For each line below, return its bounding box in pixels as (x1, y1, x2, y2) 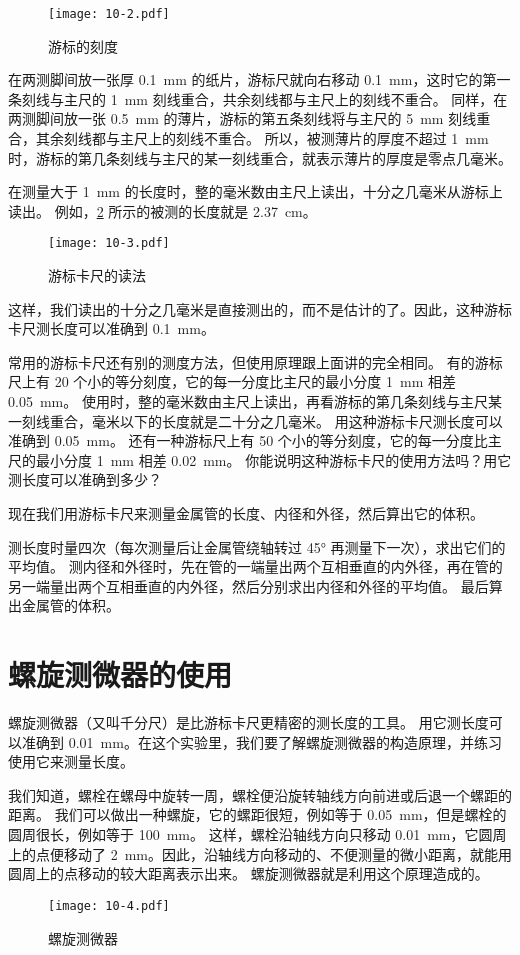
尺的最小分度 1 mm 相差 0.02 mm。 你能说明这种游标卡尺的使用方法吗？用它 (8, 449, 512, 470)
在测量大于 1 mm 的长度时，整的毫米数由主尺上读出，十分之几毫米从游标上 (8, 181, 503, 202)
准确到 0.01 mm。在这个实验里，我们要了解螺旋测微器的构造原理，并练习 (21, 731, 502, 752)
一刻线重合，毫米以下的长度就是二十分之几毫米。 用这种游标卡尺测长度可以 (8, 410, 503, 431)
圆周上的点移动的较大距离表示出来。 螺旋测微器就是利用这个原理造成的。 (8, 863, 489, 884)
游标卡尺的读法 (48, 265, 146, 286)
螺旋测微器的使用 (8, 654, 233, 695)
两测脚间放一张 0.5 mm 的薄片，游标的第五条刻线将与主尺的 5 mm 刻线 (8, 108, 477, 129)
